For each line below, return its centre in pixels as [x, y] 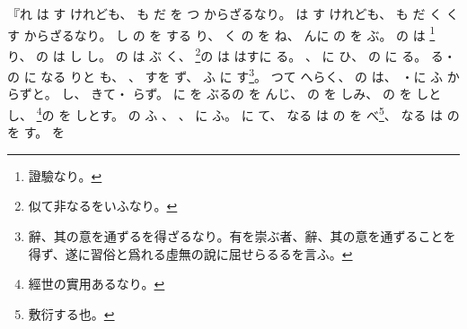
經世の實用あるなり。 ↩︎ [97, 284]
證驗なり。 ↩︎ [65, 175]
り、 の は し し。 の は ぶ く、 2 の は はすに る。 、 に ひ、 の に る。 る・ [232, 54]
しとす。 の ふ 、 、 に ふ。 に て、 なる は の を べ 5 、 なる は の [267, 113]
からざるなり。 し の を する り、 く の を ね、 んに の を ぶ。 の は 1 [229, 33]
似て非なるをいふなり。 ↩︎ [103, 206]
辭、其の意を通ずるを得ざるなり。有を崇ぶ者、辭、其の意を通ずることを [242, 235]
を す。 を [36, 132]
